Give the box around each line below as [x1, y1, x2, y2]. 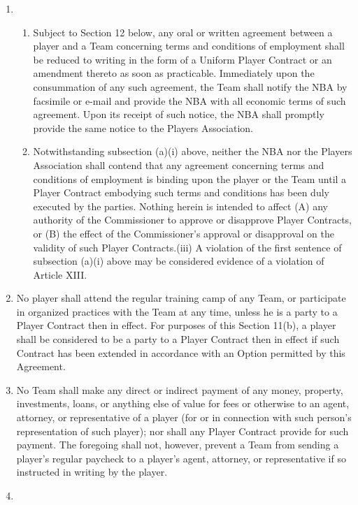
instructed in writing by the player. [16, 464, 168, 479]
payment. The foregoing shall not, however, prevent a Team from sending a [16, 437, 339, 452]
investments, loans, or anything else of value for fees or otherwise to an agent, [16, 396, 350, 411]
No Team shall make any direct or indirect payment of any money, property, [16, 382, 343, 397]
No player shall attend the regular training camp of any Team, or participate [16, 291, 346, 305]
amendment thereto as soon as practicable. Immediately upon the [33, 66, 315, 80]
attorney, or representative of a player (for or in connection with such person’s [16, 410, 352, 425]
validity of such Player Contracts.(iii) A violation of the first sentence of [33, 240, 342, 254]
